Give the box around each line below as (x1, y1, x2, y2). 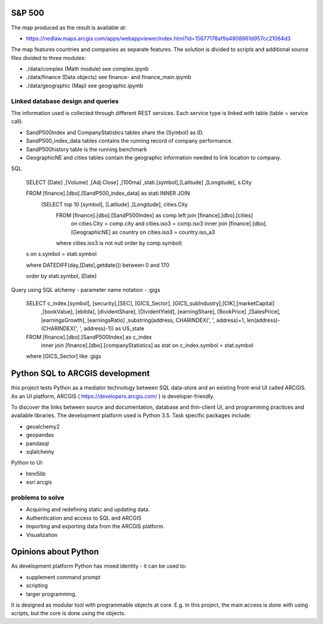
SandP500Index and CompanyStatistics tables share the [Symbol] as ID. (26, 129, 204, 136)
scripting (26, 582, 48, 589)
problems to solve (11, 493, 65, 502)
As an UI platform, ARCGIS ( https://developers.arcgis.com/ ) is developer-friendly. (11, 393, 215, 400)
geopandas (26, 432, 54, 439)
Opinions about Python (11, 547, 99, 557)
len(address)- (246, 316, 281, 324)
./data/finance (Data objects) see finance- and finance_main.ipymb (26, 74, 191, 81)
